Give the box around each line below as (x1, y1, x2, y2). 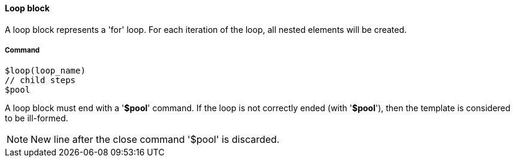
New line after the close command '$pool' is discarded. (31, 133, 280, 146)
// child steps (5, 75, 76, 85)
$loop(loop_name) (5, 66, 86, 76)
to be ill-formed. (5, 113, 68, 124)
